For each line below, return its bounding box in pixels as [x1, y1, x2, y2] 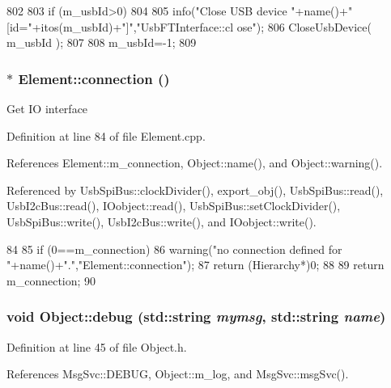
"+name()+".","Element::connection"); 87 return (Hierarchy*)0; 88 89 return [6, 256, 385, 273]
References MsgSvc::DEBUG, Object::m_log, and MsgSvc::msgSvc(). [6, 365, 349, 382]
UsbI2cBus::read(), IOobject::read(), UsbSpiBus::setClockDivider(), [6, 197, 341, 214]
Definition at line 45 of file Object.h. [6, 338, 187, 355]
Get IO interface [6, 100, 88, 116]
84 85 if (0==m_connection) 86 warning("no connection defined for [6, 240, 342, 257]
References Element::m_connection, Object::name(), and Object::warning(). [6, 154, 383, 171]
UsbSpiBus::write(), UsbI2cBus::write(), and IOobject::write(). [6, 213, 317, 230]
